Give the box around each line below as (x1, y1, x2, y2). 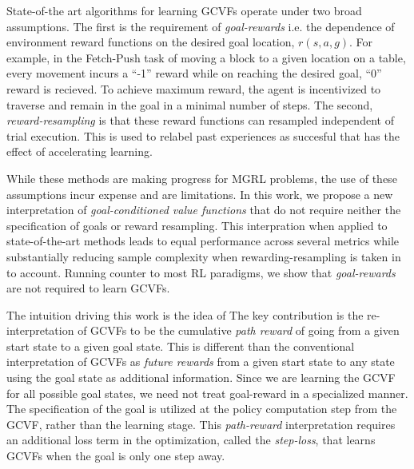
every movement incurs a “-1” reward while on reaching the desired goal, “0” (6, 65, 382, 81)
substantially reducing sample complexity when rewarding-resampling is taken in (6, 248, 401, 264)
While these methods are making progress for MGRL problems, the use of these (6, 169, 397, 186)
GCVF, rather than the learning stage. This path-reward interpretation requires (6, 415, 396, 432)
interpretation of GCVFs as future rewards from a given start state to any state (6, 353, 395, 370)
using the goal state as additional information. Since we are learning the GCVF (6, 369, 396, 386)
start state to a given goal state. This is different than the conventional (6, 337, 355, 354)
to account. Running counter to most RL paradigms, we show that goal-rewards (6, 264, 396, 280)
